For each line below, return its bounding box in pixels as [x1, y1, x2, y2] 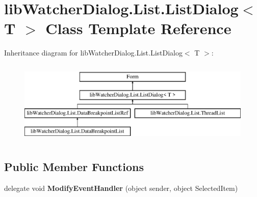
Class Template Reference [45, 18, 232, 39]
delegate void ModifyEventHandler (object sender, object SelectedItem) [4, 182, 238, 193]
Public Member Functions [4, 159, 144, 175]
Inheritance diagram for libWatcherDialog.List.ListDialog [4, 47, 183, 58]
